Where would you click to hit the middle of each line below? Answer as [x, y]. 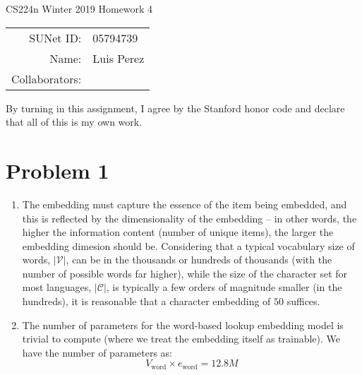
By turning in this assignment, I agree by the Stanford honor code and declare [175, 108]
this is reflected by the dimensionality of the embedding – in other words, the [189, 218]
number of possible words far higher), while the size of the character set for [185, 273]
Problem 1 [58, 170]
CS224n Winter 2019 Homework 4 [79, 8]
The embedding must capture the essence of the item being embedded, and [185, 204]
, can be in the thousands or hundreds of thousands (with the [199, 260]
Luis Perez [119, 58]
